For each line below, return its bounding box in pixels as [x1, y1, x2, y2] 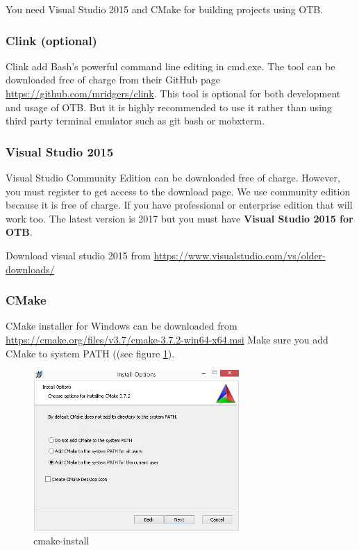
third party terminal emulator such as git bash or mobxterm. [6, 113, 265, 128]
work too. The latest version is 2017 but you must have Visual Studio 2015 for [6, 211, 353, 225]
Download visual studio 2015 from [6, 248, 151, 262]
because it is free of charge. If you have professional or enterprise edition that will [6, 197, 353, 212]
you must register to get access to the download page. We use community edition [6, 184, 351, 198]
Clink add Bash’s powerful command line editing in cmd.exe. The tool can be [6, 58, 335, 73]
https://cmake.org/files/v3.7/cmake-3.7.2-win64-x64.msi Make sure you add [6, 332, 328, 346]
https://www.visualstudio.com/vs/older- [153, 248, 326, 262]
